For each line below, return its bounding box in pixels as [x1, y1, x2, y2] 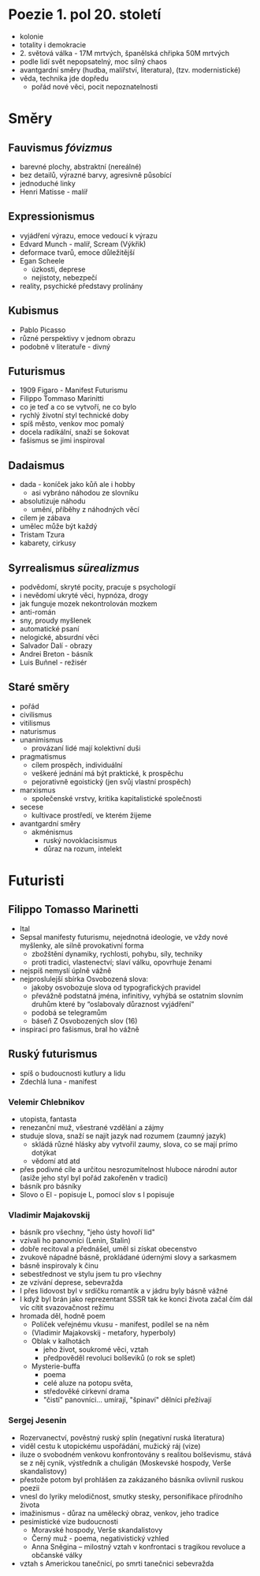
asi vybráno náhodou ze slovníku [31, 488, 139, 498]
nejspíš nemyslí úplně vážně [19, 965, 112, 975]
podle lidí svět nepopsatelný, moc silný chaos [19, 57, 168, 66]
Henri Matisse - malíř [19, 187, 88, 197]
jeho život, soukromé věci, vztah [43, 1345, 149, 1354]
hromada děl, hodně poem [19, 1312, 106, 1321]
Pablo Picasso [19, 325, 66, 335]
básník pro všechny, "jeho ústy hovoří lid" [19, 1227, 155, 1237]
